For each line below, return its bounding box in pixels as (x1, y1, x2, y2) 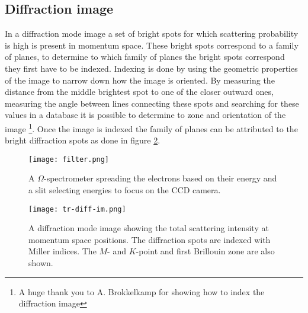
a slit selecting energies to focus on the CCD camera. (28, 184, 221, 196)
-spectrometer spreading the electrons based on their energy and (43, 172, 277, 184)
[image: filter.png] (28, 155, 110, 164)
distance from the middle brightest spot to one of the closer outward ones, (5, 85, 274, 98)
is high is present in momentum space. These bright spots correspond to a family (5, 39, 299, 51)
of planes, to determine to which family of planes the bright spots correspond (5, 50, 285, 63)
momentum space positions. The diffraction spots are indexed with (28, 233, 271, 245)
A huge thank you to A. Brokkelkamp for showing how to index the (18, 285, 265, 298)
